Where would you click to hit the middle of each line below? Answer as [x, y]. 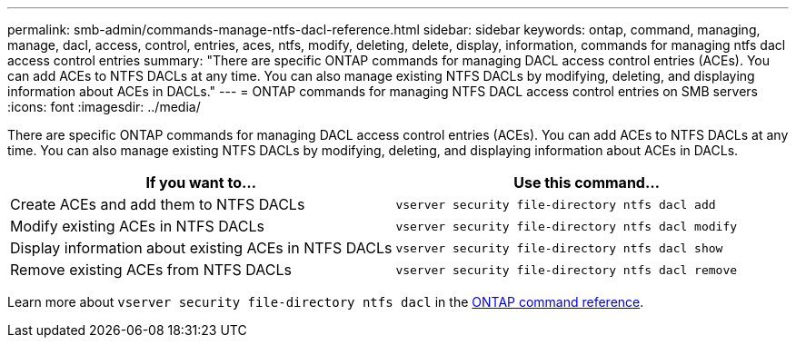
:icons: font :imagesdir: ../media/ [104, 107]
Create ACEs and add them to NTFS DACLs [158, 204]
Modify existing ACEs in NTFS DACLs [137, 226]
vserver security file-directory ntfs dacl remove [567, 270]
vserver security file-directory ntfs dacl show [559, 248]
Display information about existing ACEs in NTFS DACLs [201, 248]
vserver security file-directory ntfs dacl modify [567, 226]
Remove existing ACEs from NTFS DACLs [151, 270]
